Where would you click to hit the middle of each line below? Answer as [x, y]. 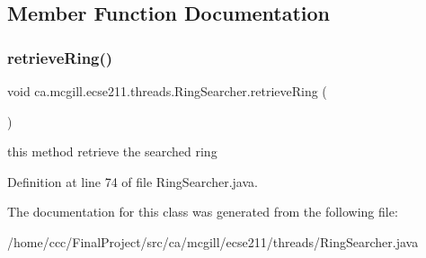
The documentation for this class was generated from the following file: [203, 212]
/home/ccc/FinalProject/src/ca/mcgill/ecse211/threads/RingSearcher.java [213, 241]
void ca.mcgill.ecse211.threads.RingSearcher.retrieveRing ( [167, 91]
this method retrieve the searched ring [112, 151]
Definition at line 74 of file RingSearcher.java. [133, 181]
